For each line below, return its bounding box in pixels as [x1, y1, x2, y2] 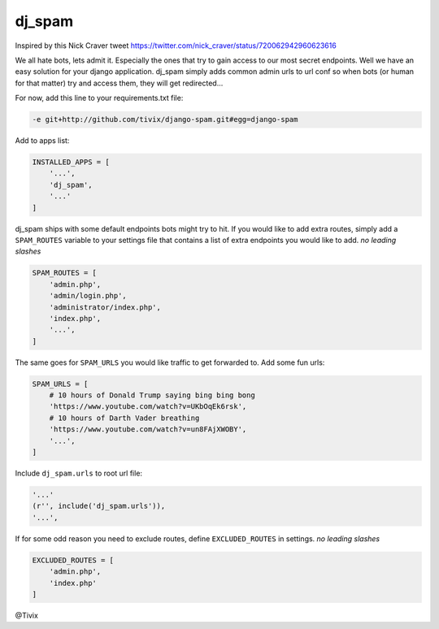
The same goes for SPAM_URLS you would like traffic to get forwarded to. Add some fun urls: [15, 358, 325, 367]
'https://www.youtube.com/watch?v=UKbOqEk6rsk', [49, 402, 247, 411]
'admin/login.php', [49, 291, 128, 301]
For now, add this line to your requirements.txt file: [15, 93, 184, 103]
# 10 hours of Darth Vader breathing [49, 413, 200, 423]
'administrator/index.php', [49, 302, 162, 312]
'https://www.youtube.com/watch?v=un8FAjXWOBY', [49, 425, 247, 434]
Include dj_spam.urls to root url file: [15, 468, 142, 479]
